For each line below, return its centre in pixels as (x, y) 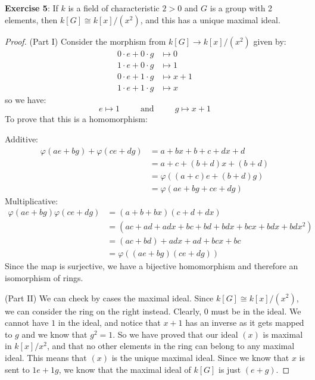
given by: (270, 41)
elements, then (31, 19)
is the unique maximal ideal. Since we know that (200, 357)
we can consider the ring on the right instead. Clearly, (103, 311)
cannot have (27, 323)
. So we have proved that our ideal (175, 334)
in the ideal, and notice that (109, 323)
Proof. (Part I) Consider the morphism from (85, 41)
